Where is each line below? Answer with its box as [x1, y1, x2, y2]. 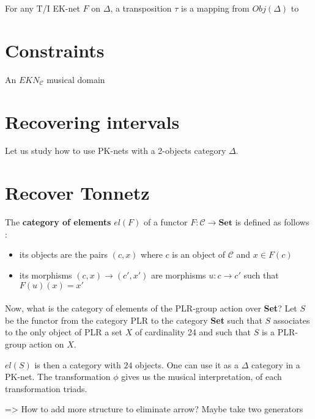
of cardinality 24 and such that [135, 326, 251, 338]
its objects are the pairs [19, 248, 108, 261]
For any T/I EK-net [5, 2, 80, 14]
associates [273, 313, 310, 326]
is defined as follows [235, 216, 309, 228]
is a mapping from [181, 2, 250, 14]
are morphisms [150, 268, 206, 281]
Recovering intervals [5, 109, 180, 134]
